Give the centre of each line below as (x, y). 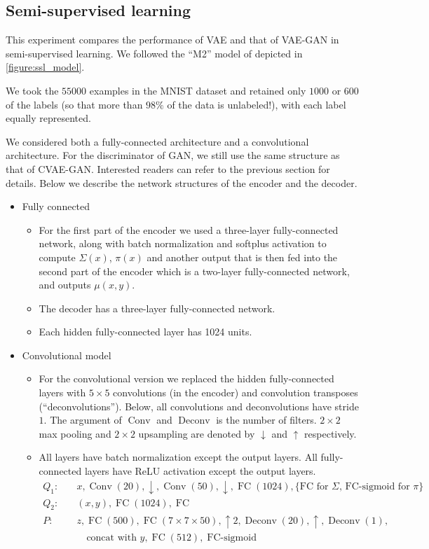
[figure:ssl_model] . (45, 67)
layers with (62, 392)
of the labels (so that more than (74, 104)
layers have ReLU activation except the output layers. (200, 471)
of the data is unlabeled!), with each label (257, 104)
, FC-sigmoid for (375, 487)
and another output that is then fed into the (242, 257)
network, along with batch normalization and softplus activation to (183, 243)
